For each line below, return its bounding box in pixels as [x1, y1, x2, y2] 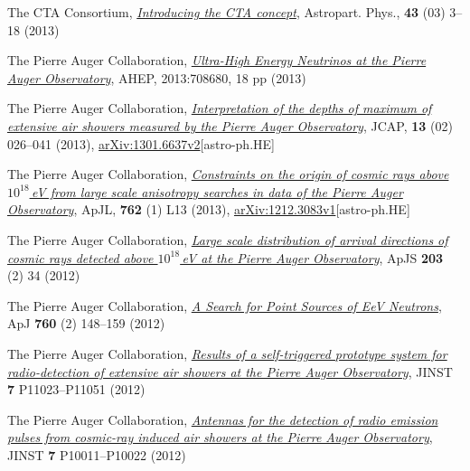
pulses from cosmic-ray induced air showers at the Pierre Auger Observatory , [7, 428, 433, 447]
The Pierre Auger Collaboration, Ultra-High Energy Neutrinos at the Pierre [7, 51, 427, 70]
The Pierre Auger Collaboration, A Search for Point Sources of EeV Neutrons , [7, 296, 442, 315]
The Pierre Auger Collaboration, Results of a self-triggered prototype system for [7, 344, 447, 363]
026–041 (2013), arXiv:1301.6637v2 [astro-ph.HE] [7, 134, 275, 153]
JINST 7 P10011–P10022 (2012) [7, 445, 186, 464]
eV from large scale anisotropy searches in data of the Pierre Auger [31, 182, 403, 201]
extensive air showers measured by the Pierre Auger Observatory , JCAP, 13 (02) [7, 116, 453, 135]
